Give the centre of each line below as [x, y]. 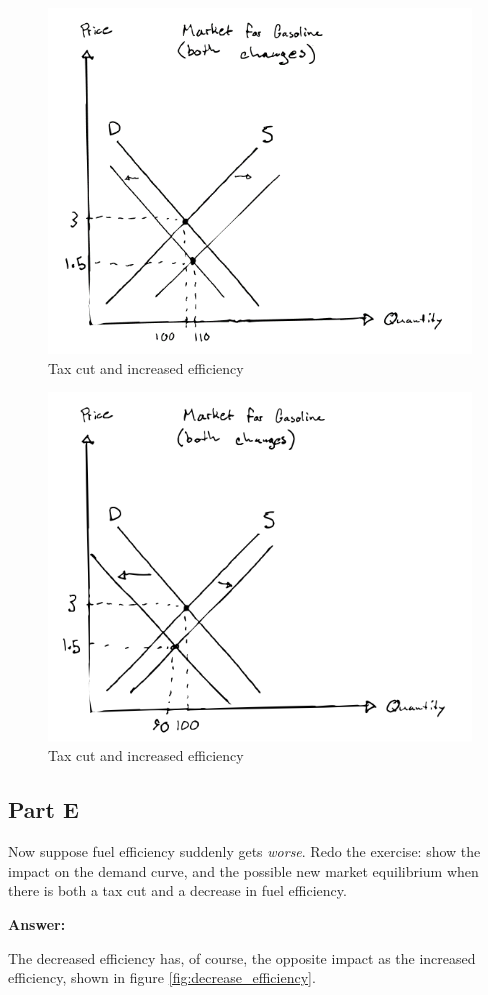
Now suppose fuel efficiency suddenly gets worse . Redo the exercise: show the [244, 851]
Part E [43, 809]
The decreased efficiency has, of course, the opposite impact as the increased [242, 957]
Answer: [37, 923]
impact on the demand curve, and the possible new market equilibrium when [243, 870]
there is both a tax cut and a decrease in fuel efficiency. [177, 890]
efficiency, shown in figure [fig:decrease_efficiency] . [162, 977]
